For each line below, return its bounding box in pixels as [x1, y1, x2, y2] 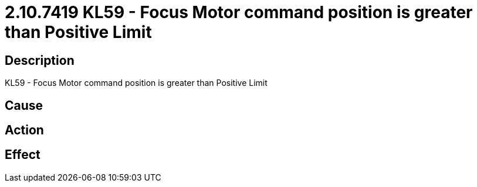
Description [5, 53, 75, 68]
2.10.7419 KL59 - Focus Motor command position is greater [5, 2, 473, 22]
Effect [5, 147, 40, 162]
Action [5, 123, 44, 138]
